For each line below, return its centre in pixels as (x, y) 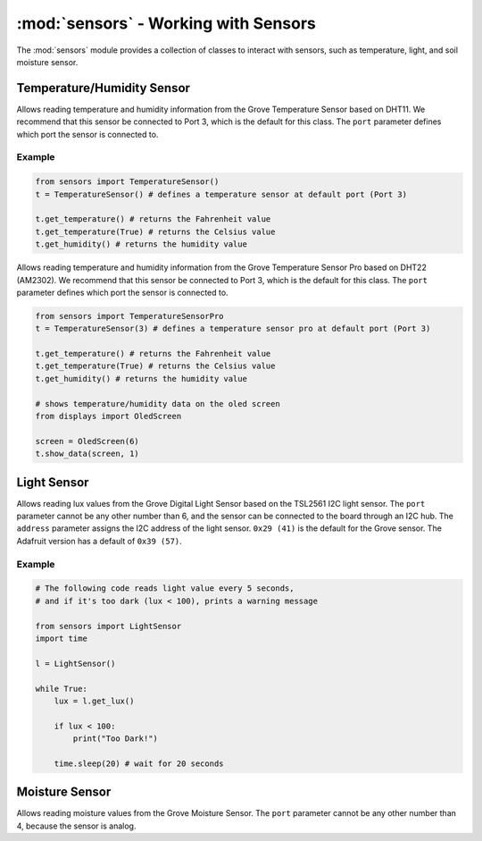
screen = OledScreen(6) (87, 441)
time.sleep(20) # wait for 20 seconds (139, 763)
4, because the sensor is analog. (76, 826)
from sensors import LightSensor (108, 626)
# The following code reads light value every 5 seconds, (165, 589)
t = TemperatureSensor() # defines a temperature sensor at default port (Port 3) (221, 194)
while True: (62, 689)
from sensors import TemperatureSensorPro (129, 316)
